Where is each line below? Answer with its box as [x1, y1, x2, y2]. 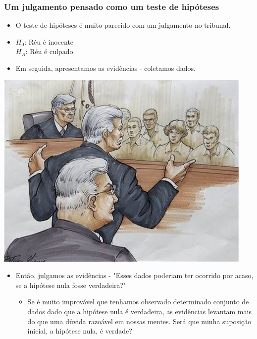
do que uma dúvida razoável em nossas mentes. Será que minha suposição [27, 316, 252, 326]
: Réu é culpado [25, 46, 73, 56]
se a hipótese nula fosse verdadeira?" [15, 280, 126, 290]
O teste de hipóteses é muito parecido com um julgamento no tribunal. [15, 20, 231, 30]
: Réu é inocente [24, 36, 74, 47]
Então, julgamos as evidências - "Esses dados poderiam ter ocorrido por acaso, [15, 270, 254, 281]
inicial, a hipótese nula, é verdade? [27, 326, 132, 336]
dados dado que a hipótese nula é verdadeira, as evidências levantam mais [27, 306, 252, 316]
